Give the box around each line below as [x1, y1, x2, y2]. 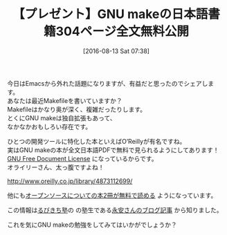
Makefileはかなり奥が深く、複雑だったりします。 [7, 105, 147, 113]
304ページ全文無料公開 [55, 23, 189, 39]
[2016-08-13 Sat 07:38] [82, 46, 150, 55]
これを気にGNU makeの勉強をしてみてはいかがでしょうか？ [7, 220, 178, 229]
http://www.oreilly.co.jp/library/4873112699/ [7, 177, 133, 185]
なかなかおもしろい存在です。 [7, 122, 92, 131]
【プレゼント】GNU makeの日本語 [12, 6, 208, 22]
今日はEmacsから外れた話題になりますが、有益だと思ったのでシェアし [7, 79, 208, 87]
